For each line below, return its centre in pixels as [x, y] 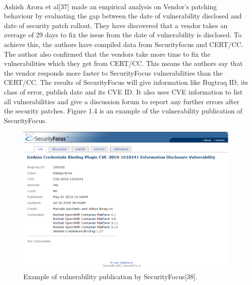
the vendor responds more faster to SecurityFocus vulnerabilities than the [113, 72]
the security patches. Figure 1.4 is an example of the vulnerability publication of [123, 111]
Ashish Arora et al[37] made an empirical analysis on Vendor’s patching [110, 6]
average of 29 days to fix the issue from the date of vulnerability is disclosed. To [123, 35]
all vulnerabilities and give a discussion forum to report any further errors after [122, 101]
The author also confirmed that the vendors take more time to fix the [107, 54]
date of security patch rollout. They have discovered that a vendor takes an [116, 25]
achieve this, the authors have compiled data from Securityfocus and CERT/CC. [124, 44]
